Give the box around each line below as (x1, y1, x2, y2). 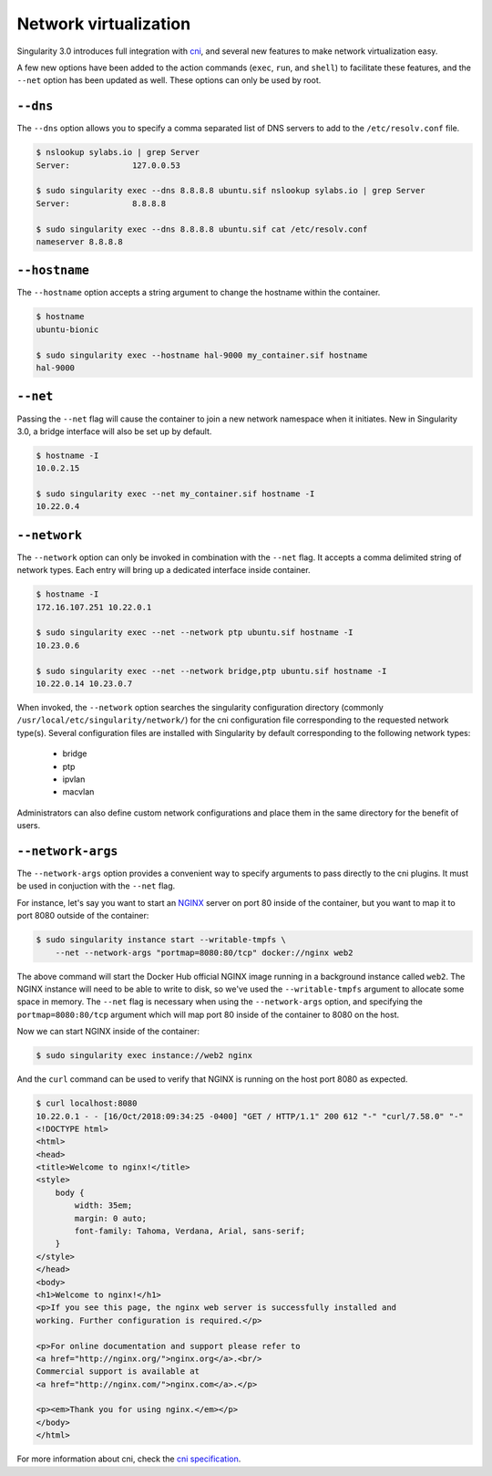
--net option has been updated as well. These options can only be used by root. (16, 75, 322, 86)
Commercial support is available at (36, 1367, 200, 1377)
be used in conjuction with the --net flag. (16, 880, 176, 891)
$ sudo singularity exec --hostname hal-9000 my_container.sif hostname (36, 349, 368, 360)
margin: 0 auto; (74, 1213, 148, 1223)
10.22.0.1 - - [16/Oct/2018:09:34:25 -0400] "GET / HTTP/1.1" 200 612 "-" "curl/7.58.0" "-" (36, 1111, 464, 1121)
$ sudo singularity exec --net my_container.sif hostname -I (36, 489, 315, 499)
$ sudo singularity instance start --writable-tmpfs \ (36, 935, 286, 945)
